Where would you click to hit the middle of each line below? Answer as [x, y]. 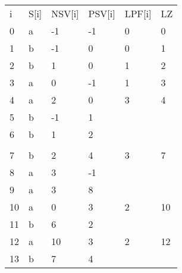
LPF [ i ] [138, 13]
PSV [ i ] [102, 13]
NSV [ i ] [65, 13]
